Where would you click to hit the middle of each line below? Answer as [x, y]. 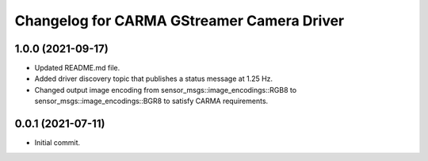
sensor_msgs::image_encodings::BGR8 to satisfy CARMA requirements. [151, 101]
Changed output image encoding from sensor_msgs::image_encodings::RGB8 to [166, 90]
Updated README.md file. [77, 68]
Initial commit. [57, 143]
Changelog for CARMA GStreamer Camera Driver [180, 21]
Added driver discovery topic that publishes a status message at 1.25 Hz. [154, 79]
